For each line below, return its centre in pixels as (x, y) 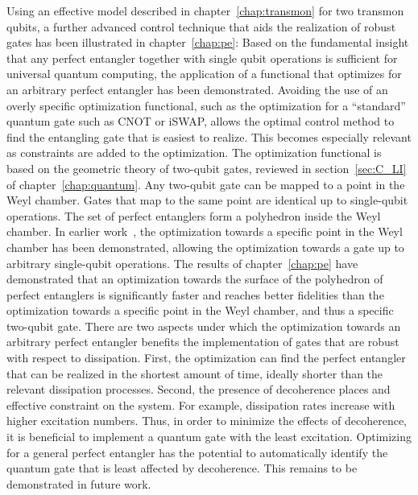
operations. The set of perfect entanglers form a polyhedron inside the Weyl (194, 215)
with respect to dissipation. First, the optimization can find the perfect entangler (206, 358)
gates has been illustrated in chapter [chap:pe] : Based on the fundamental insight (208, 42)
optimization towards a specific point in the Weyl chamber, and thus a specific (200, 310)
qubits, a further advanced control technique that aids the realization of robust (201, 26)
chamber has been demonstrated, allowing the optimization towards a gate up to (205, 247)
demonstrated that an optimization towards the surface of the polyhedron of (195, 279)
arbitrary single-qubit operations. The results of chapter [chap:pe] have (182, 263)
